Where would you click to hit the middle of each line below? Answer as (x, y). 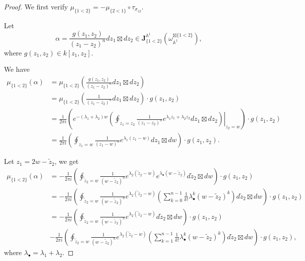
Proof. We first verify (36, 6)
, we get (67, 161)
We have (17, 69)
